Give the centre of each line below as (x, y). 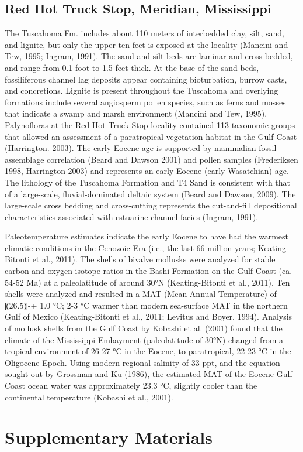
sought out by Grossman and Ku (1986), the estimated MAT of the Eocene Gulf (149, 374)
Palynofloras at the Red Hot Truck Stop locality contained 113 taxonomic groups (150, 124)
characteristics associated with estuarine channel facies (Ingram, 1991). (132, 216)
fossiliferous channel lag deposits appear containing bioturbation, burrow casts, (146, 79)
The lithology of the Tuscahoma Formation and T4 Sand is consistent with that (148, 182)
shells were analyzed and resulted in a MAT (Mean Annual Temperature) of (141, 294)
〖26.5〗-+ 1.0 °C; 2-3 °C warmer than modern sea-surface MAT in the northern (146, 305)
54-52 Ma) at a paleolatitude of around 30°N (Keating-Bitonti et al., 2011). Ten (147, 282)
